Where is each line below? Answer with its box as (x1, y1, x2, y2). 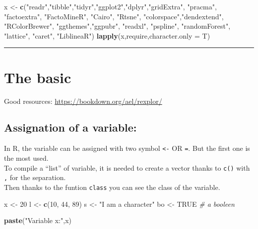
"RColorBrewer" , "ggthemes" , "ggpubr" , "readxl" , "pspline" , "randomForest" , (4, 21, 231, 31)
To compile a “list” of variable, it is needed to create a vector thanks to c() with (4, 162, 250, 173)
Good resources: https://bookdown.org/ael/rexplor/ (4, 95, 162, 106)
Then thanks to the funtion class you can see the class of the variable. (4, 182, 220, 192)
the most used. (4, 152, 49, 163)
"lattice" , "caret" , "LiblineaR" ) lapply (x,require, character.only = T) (4, 30, 210, 41)
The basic (4, 67, 71, 87)
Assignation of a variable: (4, 120, 137, 135)
